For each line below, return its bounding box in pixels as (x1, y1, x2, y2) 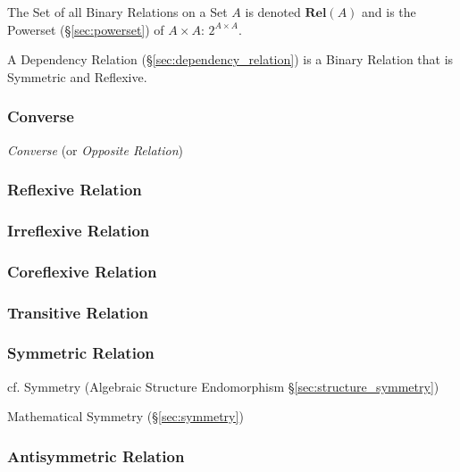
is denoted (245, 3, 301, 21)
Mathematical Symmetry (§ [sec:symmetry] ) (7, 407, 244, 426)
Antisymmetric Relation (7, 444, 185, 467)
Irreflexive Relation (7, 219, 150, 241)
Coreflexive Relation (7, 260, 157, 282)
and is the (362, 3, 416, 21)
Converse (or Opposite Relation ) (7, 140, 183, 159)
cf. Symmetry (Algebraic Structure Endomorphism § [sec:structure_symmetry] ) (7, 377, 439, 395)
